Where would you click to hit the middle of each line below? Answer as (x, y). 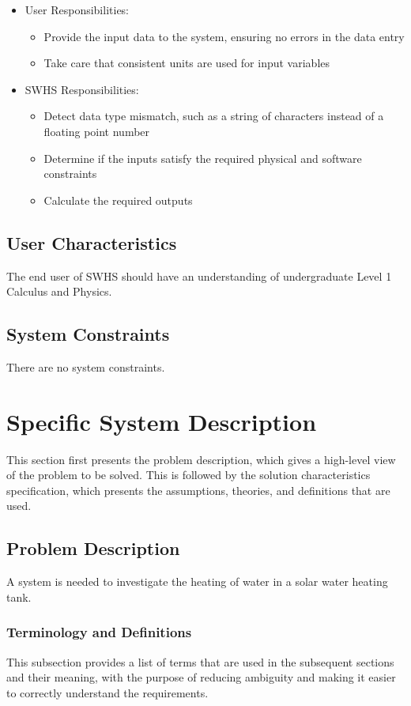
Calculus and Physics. (59, 291)
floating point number (97, 131)
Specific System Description (162, 421)
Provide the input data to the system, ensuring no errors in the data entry (224, 36)
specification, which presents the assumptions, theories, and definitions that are (198, 490)
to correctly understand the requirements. (107, 692)
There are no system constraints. (86, 366)
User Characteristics (92, 242)
